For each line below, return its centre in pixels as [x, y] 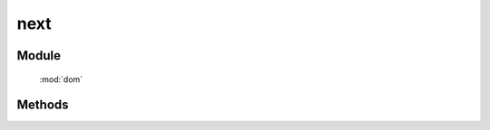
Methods [43, 105]
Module [39, 56]
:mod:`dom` [61, 79]
